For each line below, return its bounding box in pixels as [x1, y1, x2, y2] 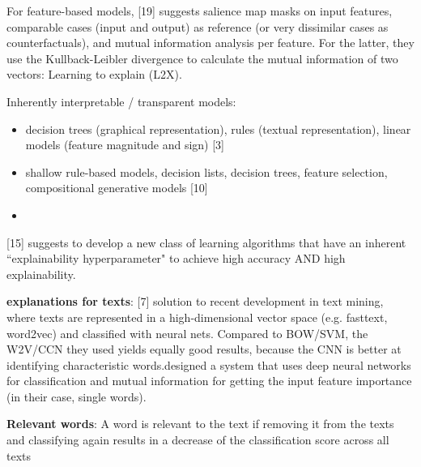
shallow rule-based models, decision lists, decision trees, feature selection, [25, 163, 388, 180]
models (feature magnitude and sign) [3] [25, 136, 225, 153]
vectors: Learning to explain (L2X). [6, 66, 182, 83]
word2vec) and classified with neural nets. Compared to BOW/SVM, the [6, 324, 368, 341]
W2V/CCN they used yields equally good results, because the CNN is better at [6, 341, 402, 358]
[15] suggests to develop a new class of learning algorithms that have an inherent [6, 233, 406, 251]
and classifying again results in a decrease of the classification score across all [6, 431, 389, 448]
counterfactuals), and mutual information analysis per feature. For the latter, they [6, 34, 415, 51]
